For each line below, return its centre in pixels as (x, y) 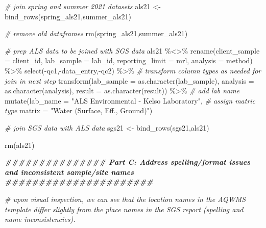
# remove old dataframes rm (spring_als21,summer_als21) (96, 33)
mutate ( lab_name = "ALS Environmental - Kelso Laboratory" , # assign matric (130, 100)
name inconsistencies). (40, 219)
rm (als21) (20, 145)
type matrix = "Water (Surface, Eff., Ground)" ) (79, 110)
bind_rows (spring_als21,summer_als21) (68, 16)
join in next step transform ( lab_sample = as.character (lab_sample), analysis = (129, 80)
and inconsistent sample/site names (69, 172)
